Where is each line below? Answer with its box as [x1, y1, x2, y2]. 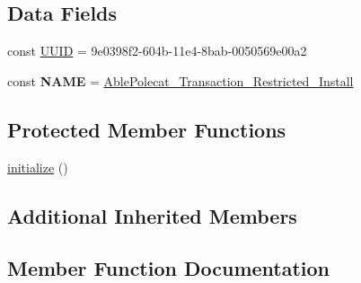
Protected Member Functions [7, 115, 286, 143]
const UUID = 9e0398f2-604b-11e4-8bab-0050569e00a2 [7, 41, 307, 60]
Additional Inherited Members [7, 201, 297, 229]
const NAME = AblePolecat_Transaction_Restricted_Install [7, 71, 354, 90]
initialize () [7, 157, 68, 176]
